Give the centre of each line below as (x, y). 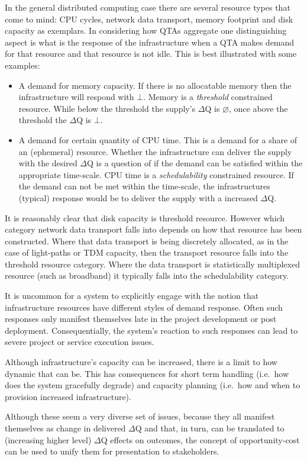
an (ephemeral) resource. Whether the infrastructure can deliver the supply (155, 151)
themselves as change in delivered (65, 428)
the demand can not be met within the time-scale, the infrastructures (144, 186)
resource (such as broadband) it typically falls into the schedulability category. (147, 275)
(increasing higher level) (48, 439)
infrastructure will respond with (76, 97)
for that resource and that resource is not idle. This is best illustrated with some (151, 54)
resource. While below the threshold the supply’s (107, 108)
